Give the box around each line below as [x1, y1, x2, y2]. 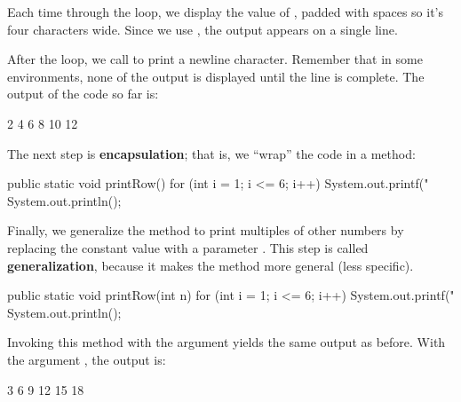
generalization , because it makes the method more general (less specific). [7, 256, 414, 274]
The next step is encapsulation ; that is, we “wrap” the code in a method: [7, 144, 416, 162]
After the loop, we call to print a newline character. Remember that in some [7, 50, 423, 68]
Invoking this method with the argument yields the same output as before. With [7, 333, 446, 351]
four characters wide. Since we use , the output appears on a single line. [7, 20, 398, 38]
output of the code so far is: [7, 84, 159, 103]
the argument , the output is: [7, 350, 166, 368]
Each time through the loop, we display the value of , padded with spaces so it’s [7, 3, 443, 20]
